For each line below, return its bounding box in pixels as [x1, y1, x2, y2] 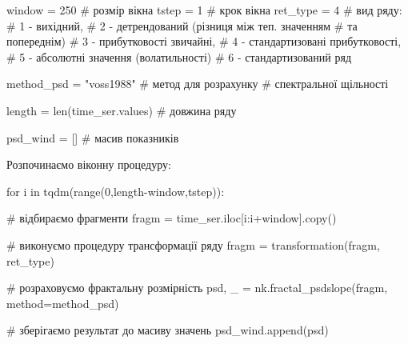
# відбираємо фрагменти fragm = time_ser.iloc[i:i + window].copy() [6, 210, 337, 226]
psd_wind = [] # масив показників [6, 129, 179, 146]
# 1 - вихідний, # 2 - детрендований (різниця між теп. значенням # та [6, 17, 358, 34]
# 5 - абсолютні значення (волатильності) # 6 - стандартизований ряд [6, 48, 352, 65]
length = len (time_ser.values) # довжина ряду [6, 102, 237, 118]
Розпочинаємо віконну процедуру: [6, 156, 171, 173]
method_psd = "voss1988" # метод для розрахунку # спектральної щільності [6, 75, 389, 92]
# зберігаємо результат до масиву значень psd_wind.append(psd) [6, 322, 329, 338]
